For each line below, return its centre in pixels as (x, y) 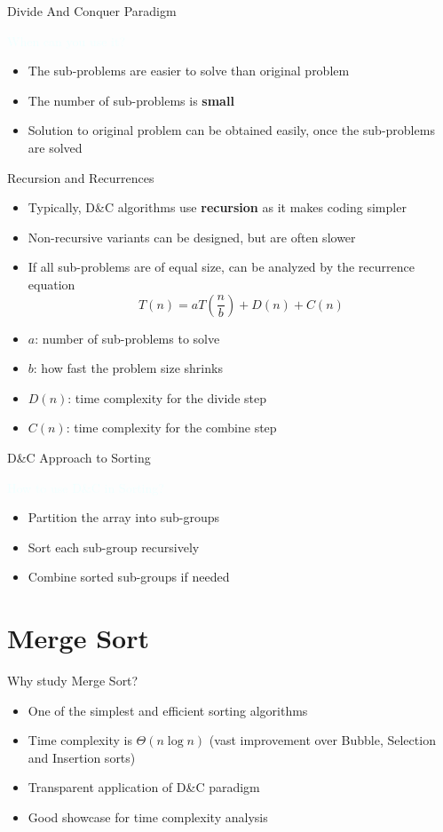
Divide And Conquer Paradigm (92, 11)
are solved (55, 147)
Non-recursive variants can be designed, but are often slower (192, 237)
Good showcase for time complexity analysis (148, 816)
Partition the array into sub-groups (124, 517)
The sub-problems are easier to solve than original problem (189, 71)
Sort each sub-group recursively (114, 547)
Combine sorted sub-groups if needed (129, 577)
